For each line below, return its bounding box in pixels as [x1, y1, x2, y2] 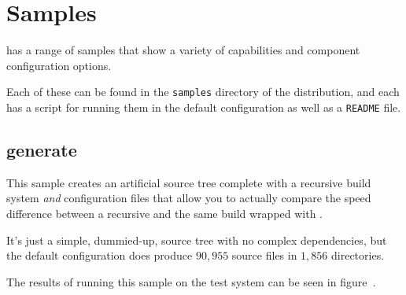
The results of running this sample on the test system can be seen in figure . [6, 273, 376, 289]
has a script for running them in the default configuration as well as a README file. [6, 98, 401, 115]
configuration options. [6, 57, 112, 73]
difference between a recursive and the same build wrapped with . [6, 205, 323, 222]
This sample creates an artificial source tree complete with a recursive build [6, 174, 371, 190]
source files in [231, 247, 297, 264]
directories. [331, 247, 385, 264]
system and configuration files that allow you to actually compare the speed [6, 190, 371, 206]
